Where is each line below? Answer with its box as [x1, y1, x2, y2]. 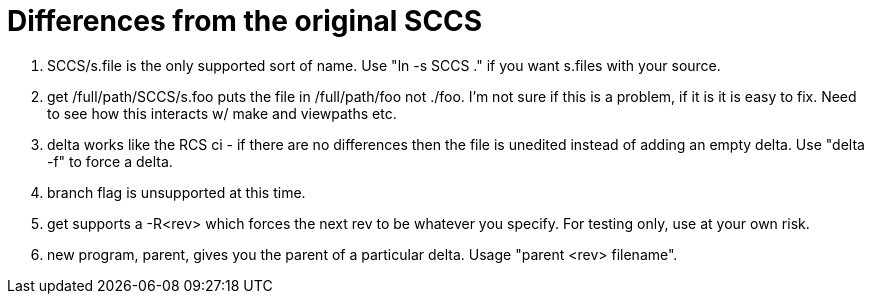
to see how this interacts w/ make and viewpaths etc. [47, 104, 397, 122]
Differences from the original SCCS [7, 4, 483, 38]
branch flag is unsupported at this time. [47, 183, 306, 201]
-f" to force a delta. [47, 152, 173, 170]
